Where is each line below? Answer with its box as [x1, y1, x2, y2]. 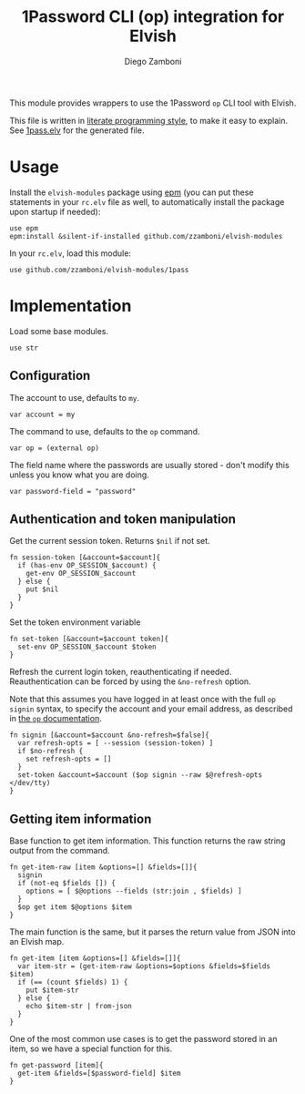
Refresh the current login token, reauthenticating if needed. [9, 667, 232, 678]
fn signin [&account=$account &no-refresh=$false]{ [9, 731, 209, 740]
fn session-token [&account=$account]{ [9, 553, 161, 562]
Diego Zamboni [124, 56, 182, 66]
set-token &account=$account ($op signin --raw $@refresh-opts [17, 771, 262, 780]
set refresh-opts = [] [25, 754, 112, 764]
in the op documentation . [9, 713, 102, 724]
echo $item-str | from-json [25, 1002, 132, 1011]
